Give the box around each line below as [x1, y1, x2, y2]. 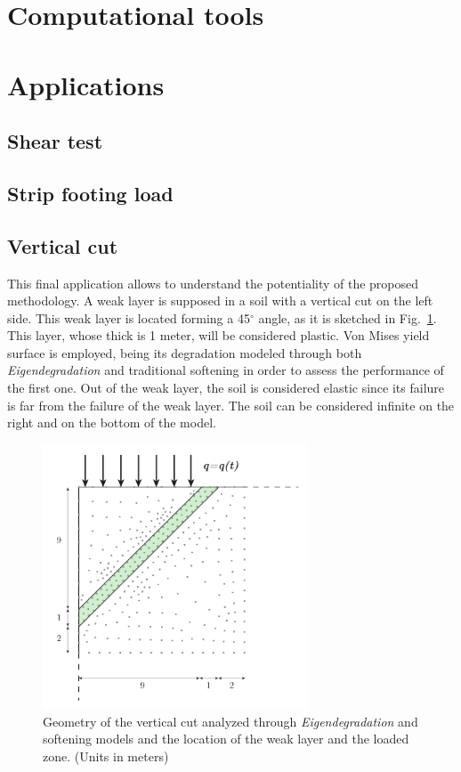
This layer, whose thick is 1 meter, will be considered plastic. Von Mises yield [7, 326, 430, 345]
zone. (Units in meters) [43, 746, 169, 765]
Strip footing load [7, 179, 174, 207]
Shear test [7, 127, 103, 155]
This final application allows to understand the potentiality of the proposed [7, 273, 419, 292]
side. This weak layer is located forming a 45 [7, 308, 250, 327]
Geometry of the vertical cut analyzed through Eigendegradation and [43, 711, 418, 730]
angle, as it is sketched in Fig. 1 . [258, 308, 437, 327]
